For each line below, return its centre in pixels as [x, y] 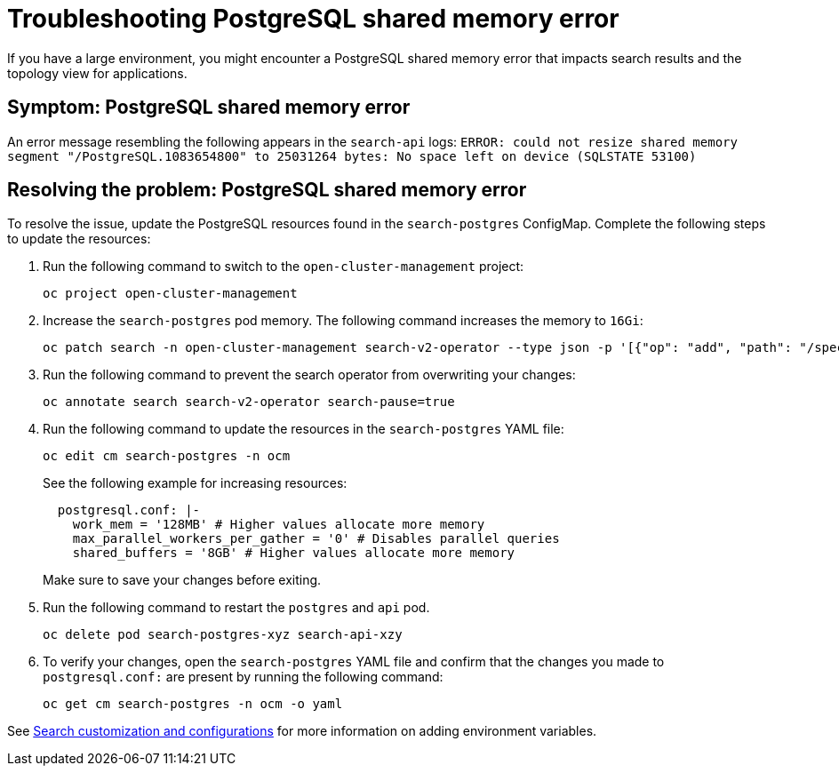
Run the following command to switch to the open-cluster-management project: [284, 267]
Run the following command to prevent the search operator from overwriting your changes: [309, 375]
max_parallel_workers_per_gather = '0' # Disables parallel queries [316, 539]
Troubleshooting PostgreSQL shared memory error [313, 19]
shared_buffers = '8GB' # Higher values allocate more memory [294, 553]
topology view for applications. [97, 73]
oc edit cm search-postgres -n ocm [167, 456]
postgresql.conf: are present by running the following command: [243, 677]
